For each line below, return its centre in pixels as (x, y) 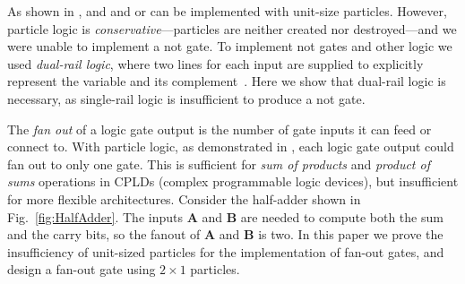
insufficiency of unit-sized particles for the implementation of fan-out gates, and (226, 251)
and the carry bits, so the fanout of (104, 234)
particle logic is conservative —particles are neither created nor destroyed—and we (232, 28)
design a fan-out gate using (82, 269)
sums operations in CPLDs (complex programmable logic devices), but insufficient (233, 181)
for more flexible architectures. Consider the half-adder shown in (184, 198)
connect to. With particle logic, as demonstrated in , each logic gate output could (231, 146)
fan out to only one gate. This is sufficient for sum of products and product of (219, 164)
